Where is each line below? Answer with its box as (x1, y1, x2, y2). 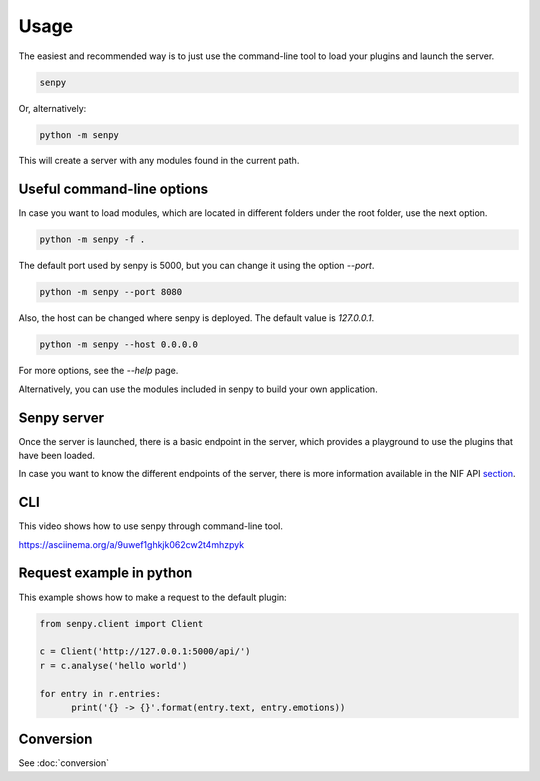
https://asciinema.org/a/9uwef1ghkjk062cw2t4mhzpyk (18, 538, 245, 550)
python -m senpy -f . (39, 234, 146, 245)
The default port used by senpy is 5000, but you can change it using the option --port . (18, 260, 375, 272)
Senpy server (18, 409, 105, 426)
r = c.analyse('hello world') (39, 660, 188, 671)
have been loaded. (18, 449, 95, 461)
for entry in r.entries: (39, 688, 162, 699)
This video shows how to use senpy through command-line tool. (18, 520, 284, 532)
